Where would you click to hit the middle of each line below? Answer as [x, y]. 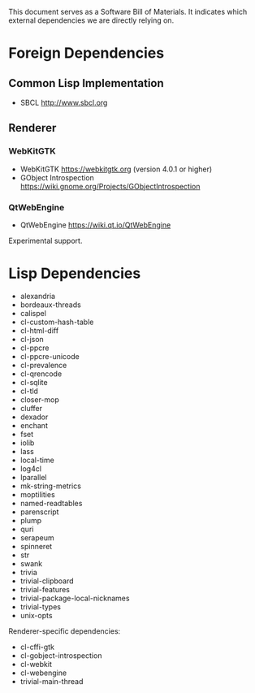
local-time [37, 460]
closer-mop [39, 399]
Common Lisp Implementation [86, 83]
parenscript [39, 512]
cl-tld [29, 391]
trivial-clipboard [47, 581]
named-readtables [51, 503]
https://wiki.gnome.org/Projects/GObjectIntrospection [110, 186]
